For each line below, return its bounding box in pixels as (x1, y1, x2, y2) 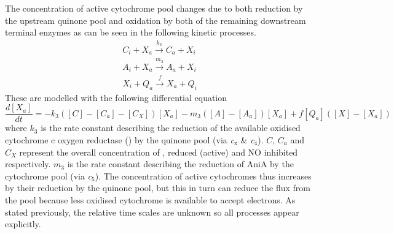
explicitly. (5, 217, 41, 230)
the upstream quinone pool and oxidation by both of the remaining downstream (5, 13, 306, 26)
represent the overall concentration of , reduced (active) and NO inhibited (19, 145, 298, 158)
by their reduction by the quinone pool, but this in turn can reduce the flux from (5, 181, 310, 194)
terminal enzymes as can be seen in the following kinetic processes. (5, 26, 256, 39)
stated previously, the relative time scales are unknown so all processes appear (5, 205, 299, 218)
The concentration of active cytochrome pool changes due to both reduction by (5, 2, 303, 14)
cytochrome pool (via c (5, 169, 92, 182)
